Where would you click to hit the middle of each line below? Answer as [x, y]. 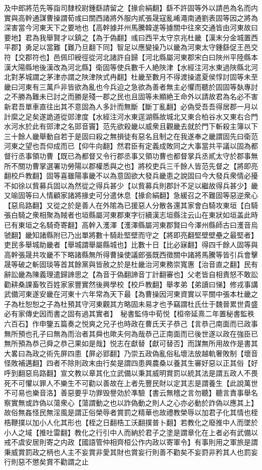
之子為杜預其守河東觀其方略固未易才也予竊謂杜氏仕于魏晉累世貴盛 [148, 304]
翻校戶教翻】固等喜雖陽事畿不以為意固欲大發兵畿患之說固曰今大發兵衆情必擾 [131, 176]
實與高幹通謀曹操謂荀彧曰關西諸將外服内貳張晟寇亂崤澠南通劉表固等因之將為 [131, 17]
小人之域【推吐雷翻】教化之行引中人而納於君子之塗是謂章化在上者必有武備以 [131, 432]
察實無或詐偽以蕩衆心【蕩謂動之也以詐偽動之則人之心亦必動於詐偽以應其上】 [131, 402]
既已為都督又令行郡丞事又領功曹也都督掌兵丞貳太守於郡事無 [159, 155]
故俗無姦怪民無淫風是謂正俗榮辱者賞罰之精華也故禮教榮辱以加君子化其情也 [127, 412]
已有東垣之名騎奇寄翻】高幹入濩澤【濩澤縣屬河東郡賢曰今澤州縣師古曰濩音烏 [131, 225]
